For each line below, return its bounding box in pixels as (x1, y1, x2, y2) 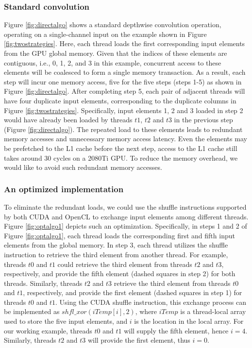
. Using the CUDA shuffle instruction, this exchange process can (55, 297, 247, 307)
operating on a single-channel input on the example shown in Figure (4, 29, 207, 39)
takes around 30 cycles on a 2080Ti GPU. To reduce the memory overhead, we (4, 152, 238, 163)
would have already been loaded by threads (4, 115, 133, 125)
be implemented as (4, 306, 60, 316)
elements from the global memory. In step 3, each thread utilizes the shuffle (4, 240, 228, 250)
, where (135, 306, 157, 316)
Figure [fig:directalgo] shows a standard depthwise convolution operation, (4, 19, 221, 30)
